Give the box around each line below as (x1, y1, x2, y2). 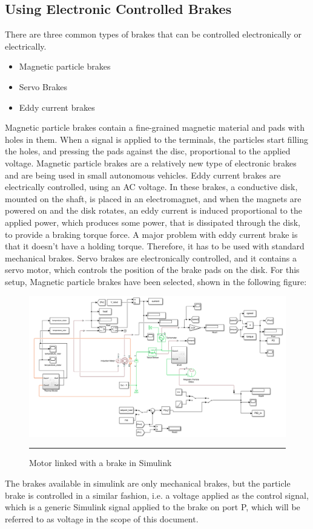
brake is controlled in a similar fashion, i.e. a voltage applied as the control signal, (5, 488, 309, 501)
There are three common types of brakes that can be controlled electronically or (5, 28, 301, 41)
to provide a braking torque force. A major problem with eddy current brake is (5, 228, 298, 240)
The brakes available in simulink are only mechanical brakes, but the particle (5, 476, 291, 489)
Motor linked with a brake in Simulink (29, 456, 172, 469)
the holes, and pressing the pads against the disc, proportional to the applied (5, 145, 291, 157)
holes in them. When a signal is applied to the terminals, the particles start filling (5, 133, 309, 145)
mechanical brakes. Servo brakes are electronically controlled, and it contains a (5, 251, 297, 264)
